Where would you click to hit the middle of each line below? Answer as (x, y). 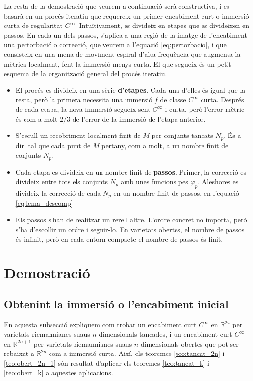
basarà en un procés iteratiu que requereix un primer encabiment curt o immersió (126, 15)
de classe (173, 99)
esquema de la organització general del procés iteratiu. (86, 73)
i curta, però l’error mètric (205, 109)
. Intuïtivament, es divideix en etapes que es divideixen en (162, 25)
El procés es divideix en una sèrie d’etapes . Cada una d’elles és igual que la (130, 90)
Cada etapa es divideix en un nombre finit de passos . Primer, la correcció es (131, 172)
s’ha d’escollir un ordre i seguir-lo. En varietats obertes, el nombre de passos (130, 229)
